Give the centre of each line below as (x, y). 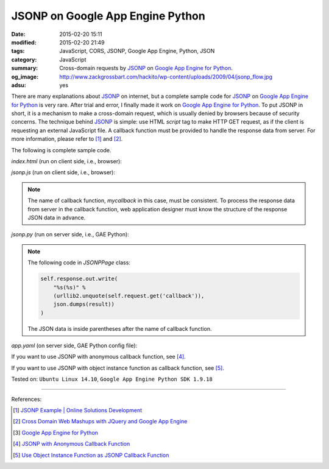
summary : (25, 68)
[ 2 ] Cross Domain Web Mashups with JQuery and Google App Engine (100, 421)
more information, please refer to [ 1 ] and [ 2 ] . (67, 139)
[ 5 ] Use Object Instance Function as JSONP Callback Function (91, 455)
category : (24, 59)
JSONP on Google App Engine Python (108, 16)
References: (27, 399)
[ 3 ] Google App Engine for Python (56, 432)
